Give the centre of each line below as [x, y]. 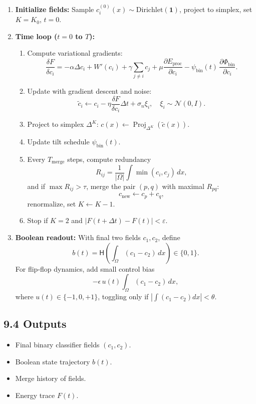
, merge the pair [111, 186]
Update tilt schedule [58, 142]
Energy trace [35, 395]
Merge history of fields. [51, 378]
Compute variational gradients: [75, 53]
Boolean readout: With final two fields [78, 237]
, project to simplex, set [216, 9]
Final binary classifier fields [57, 345]
